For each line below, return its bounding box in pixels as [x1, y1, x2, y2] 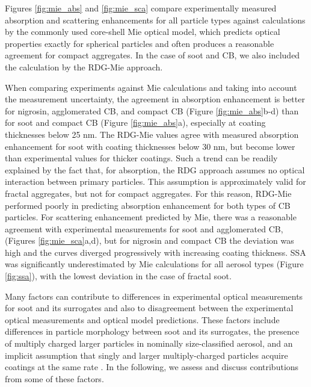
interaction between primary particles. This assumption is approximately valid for [5, 175, 306, 188]
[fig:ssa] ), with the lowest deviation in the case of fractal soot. [5, 270, 232, 282]
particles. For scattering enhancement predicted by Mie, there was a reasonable [5, 211, 297, 223]
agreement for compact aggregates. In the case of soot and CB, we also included [5, 49, 300, 61]
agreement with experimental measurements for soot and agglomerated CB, [5, 222, 283, 235]
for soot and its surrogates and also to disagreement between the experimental [5, 302, 294, 314]
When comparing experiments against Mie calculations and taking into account [5, 81, 297, 93]
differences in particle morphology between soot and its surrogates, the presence [5, 325, 300, 338]
